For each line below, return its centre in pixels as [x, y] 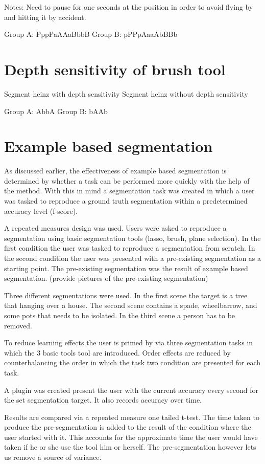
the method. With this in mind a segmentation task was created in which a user [129, 191]
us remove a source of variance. [53, 457]
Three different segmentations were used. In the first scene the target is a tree [126, 295]
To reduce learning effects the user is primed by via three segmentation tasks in [129, 343]
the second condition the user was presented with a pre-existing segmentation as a [133, 258]
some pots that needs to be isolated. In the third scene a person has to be [120, 315]
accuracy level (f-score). [41, 211]
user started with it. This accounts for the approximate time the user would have [131, 437]
